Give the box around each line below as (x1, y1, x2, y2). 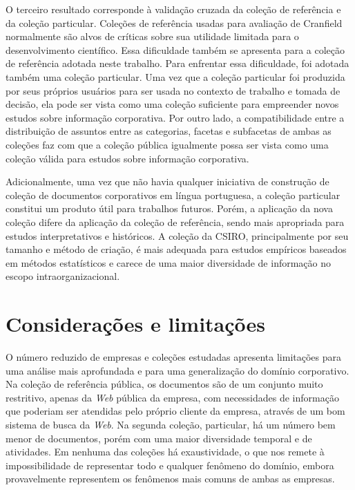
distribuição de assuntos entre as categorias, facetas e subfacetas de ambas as (6, 124, 332, 138)
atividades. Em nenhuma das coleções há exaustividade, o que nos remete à (6, 444, 325, 459)
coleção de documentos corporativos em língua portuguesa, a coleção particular (6, 187, 340, 202)
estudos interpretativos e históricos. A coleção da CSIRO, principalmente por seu (6, 228, 349, 243)
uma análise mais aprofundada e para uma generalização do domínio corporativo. (6, 363, 349, 377)
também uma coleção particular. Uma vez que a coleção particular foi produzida (6, 69, 345, 84)
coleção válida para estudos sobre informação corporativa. (6, 151, 249, 165)
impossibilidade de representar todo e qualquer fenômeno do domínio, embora (6, 458, 334, 472)
